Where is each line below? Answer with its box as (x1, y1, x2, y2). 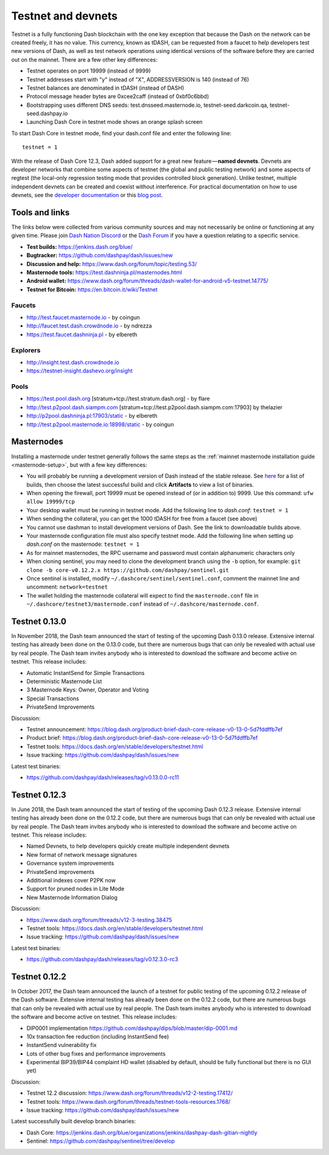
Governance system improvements (26, 860, 115, 867)
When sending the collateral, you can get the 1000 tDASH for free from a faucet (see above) (26, 515, 258, 523)
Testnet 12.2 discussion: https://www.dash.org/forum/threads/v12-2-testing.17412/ (26, 1089, 233, 1097)
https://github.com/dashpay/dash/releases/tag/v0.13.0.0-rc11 (26, 773, 179, 781)
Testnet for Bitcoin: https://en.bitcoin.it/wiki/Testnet (26, 285, 158, 293)
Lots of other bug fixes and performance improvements (26, 1050, 166, 1057)
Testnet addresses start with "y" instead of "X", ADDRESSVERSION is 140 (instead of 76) (26, 76, 249, 83)
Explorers (11, 346, 41, 354)
